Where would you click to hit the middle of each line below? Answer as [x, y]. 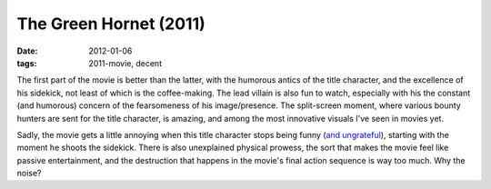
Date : [27, 51]
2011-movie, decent [125, 63]
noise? [29, 174]
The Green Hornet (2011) [111, 24]
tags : [27, 63]
